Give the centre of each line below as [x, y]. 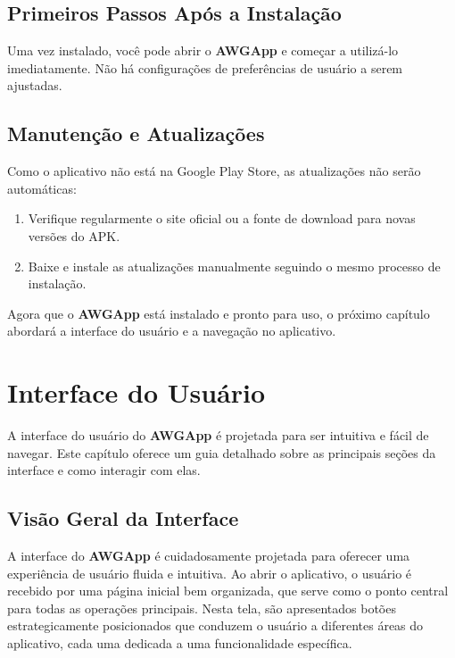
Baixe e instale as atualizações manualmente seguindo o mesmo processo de [234, 266]
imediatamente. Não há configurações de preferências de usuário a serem [205, 67]
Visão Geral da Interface [123, 518]
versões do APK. [74, 235]
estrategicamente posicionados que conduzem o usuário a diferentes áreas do [215, 625]
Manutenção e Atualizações [136, 133]
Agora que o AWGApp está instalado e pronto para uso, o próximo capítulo [219, 313]
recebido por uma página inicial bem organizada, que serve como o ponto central [228, 591]
